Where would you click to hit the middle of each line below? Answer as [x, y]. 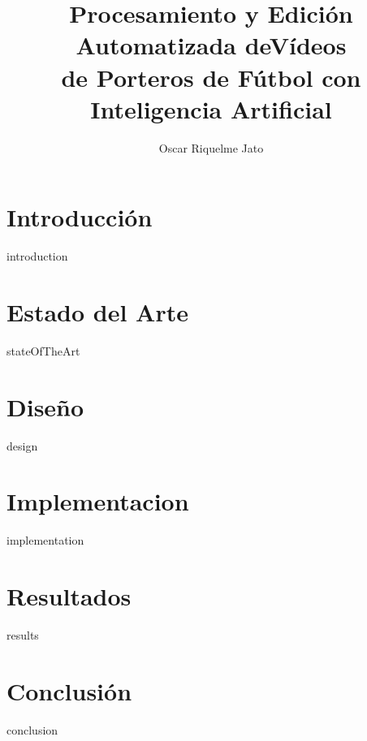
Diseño [45, 406]
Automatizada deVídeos [211, 45]
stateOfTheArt [43, 350]
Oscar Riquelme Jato [211, 147]
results [23, 635]
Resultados [69, 596]
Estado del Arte [97, 312]
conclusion [32, 729]
